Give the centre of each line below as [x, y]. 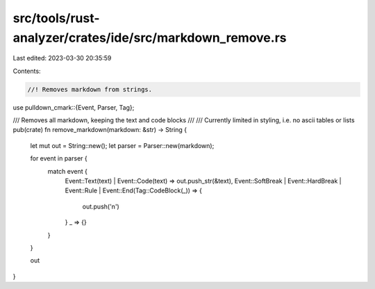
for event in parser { [59, 158]
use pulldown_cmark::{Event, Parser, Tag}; [74, 107]
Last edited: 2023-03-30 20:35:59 [62, 58]
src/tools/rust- [56, 18]
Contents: [27, 71]
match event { [68, 171]
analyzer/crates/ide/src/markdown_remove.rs [150, 38]
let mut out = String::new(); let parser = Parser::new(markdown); [122, 145]
